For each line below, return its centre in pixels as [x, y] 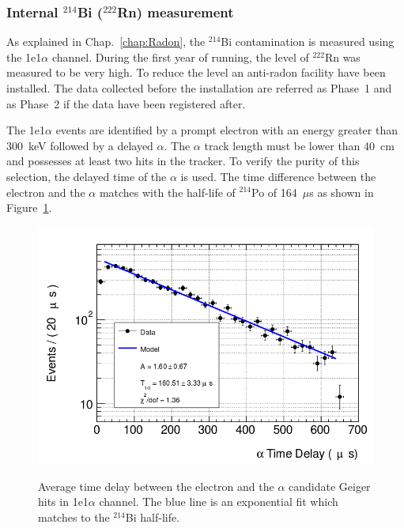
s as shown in [342, 192]
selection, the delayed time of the [87, 176]
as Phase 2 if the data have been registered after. [126, 103]
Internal [32, 11]
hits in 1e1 [63, 502]
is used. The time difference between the [278, 176]
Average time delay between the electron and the [156, 486]
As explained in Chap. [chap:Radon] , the [106, 41]
